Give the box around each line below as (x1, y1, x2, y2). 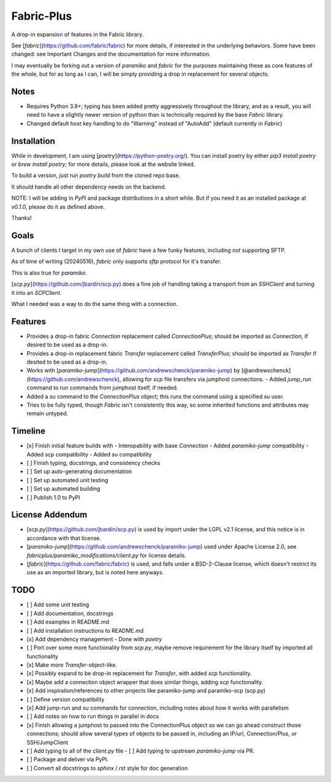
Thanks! (11, 214, 32, 222)
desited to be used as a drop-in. (26, 358, 108, 366)
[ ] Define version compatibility (26, 695, 105, 703)
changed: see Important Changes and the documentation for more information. (11, 50, 211, 58)
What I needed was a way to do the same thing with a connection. (11, 300, 178, 307)
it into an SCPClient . (11, 289, 62, 296)
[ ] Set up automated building (26, 485, 101, 493)
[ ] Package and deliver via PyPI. (26, 756, 108, 763)
